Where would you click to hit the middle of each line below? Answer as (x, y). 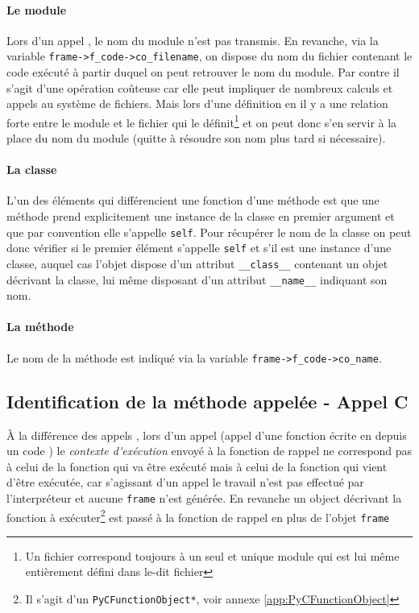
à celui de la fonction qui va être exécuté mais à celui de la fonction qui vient (197, 466)
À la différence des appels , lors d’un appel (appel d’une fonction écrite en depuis (207, 435)
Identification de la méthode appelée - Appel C (207, 401)
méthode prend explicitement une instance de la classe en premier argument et (201, 216)
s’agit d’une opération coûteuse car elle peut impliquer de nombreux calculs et (200, 87)
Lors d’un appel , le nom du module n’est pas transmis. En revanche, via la (193, 40)
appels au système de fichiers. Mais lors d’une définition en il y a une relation (197, 104)
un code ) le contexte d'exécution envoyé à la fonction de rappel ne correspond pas (209, 451)
